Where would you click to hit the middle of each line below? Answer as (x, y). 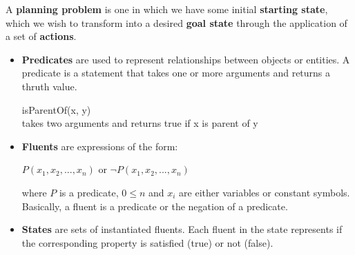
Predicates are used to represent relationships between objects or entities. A (186, 59)
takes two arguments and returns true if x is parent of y (140, 123)
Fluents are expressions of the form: (100, 146)
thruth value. (49, 86)
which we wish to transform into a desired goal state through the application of (176, 22)
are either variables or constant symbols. (265, 192)
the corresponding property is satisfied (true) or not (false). (147, 242)
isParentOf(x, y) (56, 109)
